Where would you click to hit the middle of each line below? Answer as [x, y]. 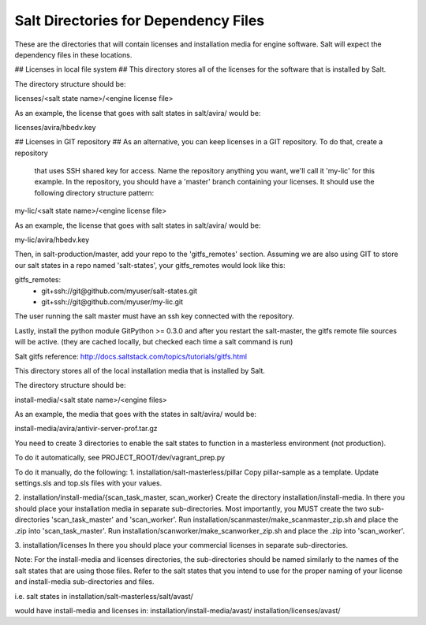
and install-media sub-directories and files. [84, 582]
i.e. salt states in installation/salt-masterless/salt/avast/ [104, 596]
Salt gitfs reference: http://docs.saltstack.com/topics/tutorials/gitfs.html [131, 356]
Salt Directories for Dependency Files [140, 20]
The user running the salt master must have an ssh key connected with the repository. [154, 316]
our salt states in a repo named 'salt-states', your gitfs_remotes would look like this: [150, 265]
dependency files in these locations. [73, 54]
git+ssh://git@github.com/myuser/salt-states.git [119, 291]
